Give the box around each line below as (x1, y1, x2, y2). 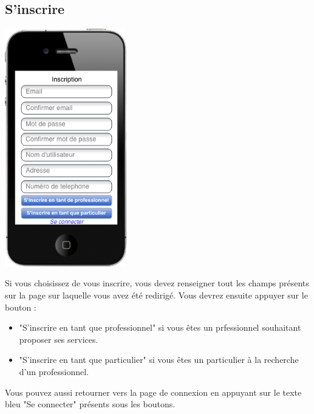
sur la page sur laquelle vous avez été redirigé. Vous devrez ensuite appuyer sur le (5, 289, 308, 302)
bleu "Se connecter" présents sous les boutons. (5, 398, 176, 410)
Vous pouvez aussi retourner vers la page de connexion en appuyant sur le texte (5, 385, 302, 398)
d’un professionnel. (19, 365, 89, 378)
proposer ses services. (19, 333, 98, 345)
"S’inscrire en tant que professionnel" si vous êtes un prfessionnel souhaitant (19, 321, 301, 334)
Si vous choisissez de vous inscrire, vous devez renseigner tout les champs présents (5, 277, 309, 289)
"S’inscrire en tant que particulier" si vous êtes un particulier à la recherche (19, 353, 299, 366)
